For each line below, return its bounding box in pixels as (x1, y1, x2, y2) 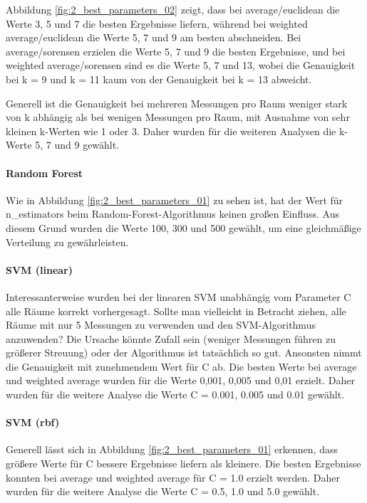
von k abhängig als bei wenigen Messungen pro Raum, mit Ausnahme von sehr (6, 110, 350, 125)
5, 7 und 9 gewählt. (35, 137, 120, 152)
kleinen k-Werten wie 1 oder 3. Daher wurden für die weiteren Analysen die (6, 123, 336, 138)
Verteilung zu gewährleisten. (6, 234, 129, 249)
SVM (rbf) (6, 415, 60, 430)
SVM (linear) (6, 262, 73, 277)
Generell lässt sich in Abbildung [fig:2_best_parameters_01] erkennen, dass (6, 442, 338, 457)
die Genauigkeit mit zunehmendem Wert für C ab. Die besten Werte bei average (6, 359, 357, 374)
